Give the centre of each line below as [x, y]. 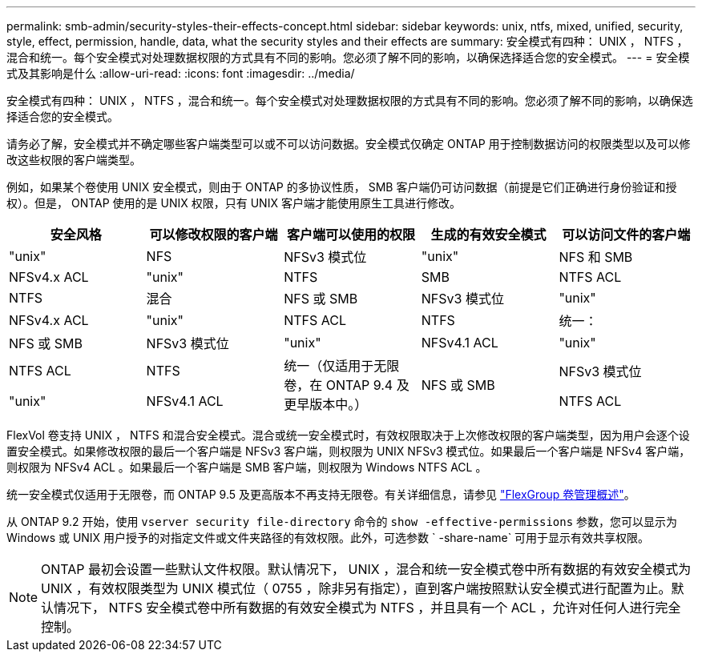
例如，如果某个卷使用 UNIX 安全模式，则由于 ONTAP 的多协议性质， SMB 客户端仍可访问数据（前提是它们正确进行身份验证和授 [342, 187]
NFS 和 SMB [596, 257]
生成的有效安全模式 [488, 235]
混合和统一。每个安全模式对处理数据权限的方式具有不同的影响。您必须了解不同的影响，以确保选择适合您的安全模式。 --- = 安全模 [348, 57]
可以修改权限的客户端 [214, 235]
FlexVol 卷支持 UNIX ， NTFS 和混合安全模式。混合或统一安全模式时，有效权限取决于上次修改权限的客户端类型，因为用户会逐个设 [348, 435]
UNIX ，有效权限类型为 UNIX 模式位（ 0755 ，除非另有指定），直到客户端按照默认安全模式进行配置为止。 [356, 588]
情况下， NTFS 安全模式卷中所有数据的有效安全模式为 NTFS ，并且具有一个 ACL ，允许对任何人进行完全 [367, 608]
